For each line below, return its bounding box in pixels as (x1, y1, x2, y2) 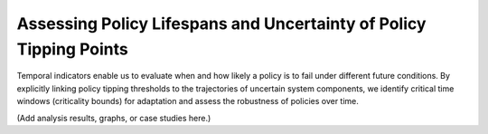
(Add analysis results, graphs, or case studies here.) (16, 112, 211, 123)
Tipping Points (16, 39, 128, 59)
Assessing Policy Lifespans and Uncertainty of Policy (16, 14, 427, 33)
